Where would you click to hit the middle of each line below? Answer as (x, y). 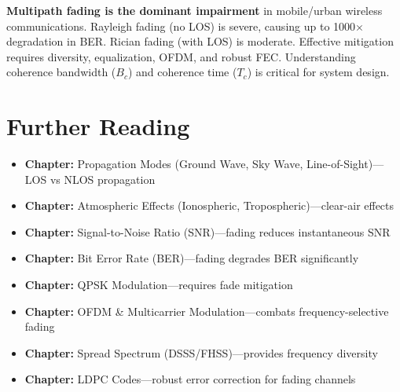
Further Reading (98, 126)
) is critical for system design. (318, 72)
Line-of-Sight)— (345, 164)
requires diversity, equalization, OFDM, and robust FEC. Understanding (181, 56)
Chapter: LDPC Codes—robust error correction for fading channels (190, 379)
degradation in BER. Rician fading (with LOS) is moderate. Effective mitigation (200, 41)
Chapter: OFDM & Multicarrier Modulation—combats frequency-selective (207, 311)
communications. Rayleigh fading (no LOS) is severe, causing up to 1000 (181, 26)
